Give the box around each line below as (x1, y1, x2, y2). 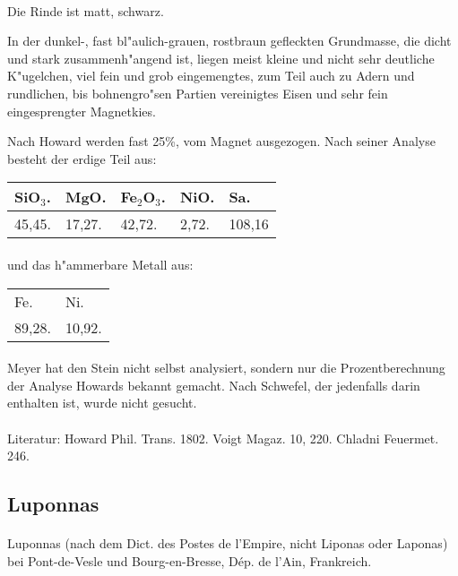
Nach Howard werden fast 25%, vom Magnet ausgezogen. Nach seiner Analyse (7, 132, 436, 150)
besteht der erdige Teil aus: (7, 149, 157, 168)
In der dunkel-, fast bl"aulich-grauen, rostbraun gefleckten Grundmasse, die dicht (7, 31, 452, 50)
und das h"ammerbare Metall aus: (7, 254, 194, 273)
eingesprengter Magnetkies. (7, 101, 156, 120)
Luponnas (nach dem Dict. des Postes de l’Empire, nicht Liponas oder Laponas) (7, 534, 448, 553)
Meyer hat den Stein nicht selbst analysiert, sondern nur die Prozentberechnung (7, 358, 445, 377)
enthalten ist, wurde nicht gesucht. (7, 393, 197, 412)
